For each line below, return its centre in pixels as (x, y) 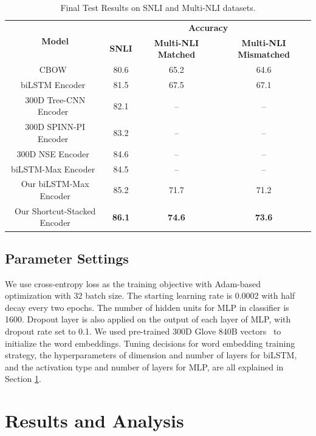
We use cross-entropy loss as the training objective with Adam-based (133, 283)
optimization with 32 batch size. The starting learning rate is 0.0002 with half (150, 295)
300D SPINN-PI (55, 127)
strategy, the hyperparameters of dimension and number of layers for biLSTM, (151, 355)
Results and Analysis (94, 421)
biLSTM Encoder (53, 84)
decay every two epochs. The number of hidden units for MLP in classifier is (147, 307)
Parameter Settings (67, 258)
